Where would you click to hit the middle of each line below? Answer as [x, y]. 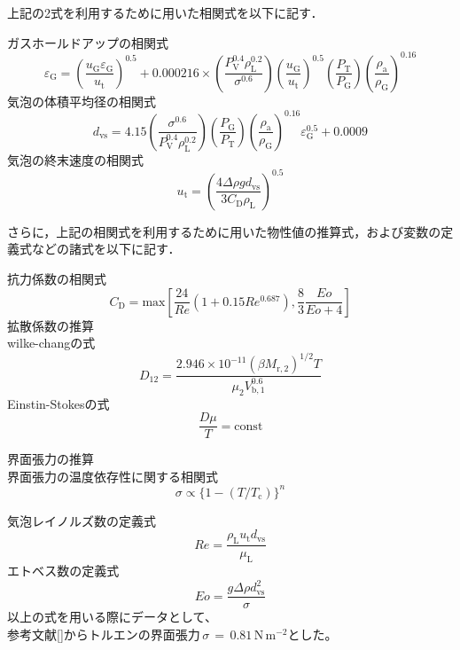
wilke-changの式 [51, 343]
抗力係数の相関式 [57, 279]
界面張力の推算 [51, 459]
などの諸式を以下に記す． [106, 249]
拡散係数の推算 [51, 325]
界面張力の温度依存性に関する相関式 [113, 476]
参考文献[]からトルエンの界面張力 [104, 634]
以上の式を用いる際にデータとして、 [112, 617]
